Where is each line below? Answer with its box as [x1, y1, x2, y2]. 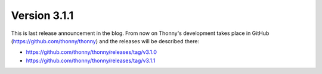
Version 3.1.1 [11, 9, 74, 22]
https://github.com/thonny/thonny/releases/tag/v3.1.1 [26, 57, 156, 64]
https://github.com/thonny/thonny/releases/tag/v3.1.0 [26, 49, 157, 56]
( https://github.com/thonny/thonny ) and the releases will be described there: [11, 37, 200, 44]
